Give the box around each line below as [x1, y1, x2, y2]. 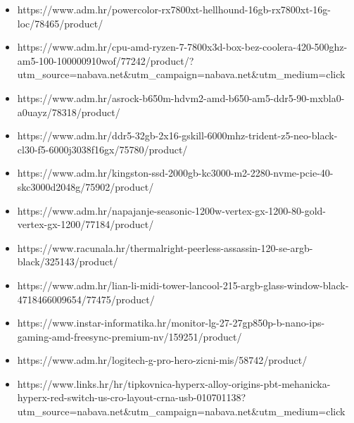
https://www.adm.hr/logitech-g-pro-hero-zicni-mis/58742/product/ [17, 353, 308, 367]
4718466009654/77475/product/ [17, 291, 155, 306]
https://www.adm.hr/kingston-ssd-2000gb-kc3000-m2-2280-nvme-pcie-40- [17, 165, 334, 180]
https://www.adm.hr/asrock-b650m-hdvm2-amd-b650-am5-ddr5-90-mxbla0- [17, 90, 345, 105]
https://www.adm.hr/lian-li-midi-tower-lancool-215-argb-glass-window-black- [17, 277, 349, 292]
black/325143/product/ [17, 254, 118, 269]
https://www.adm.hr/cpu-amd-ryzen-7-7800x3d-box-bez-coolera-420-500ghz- [17, 39, 348, 54]
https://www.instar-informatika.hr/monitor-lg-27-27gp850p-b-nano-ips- [17, 315, 325, 330]
